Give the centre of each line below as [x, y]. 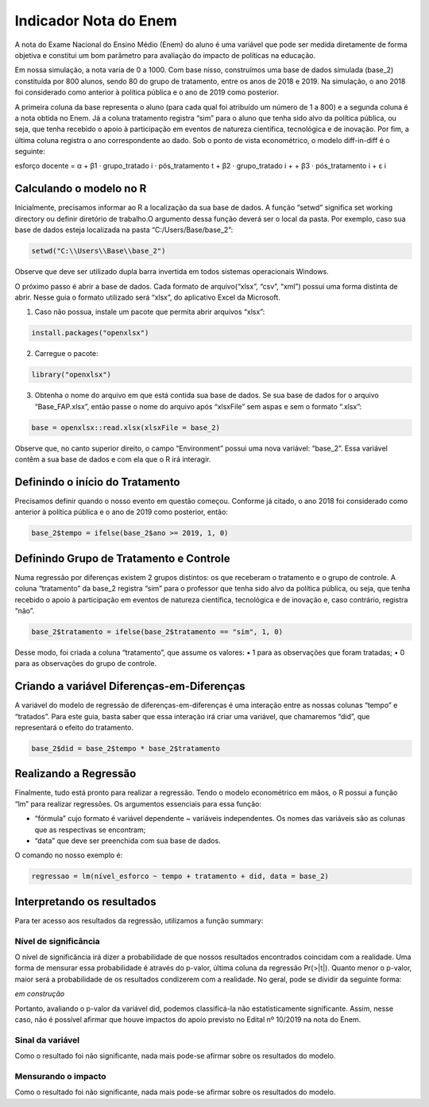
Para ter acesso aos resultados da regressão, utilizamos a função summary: [139, 920]
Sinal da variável [47, 1039]
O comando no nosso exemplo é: [69, 855]
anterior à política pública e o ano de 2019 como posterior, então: [121, 512]
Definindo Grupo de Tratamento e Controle [122, 558]
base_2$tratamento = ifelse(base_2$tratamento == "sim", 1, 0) [157, 631]
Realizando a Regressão [75, 774]
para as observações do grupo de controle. [86, 664]
